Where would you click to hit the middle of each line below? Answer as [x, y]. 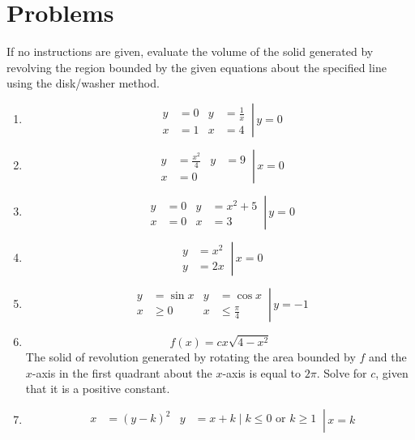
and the [388, 356]
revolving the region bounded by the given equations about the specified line [197, 67]
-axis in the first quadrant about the [122, 372]
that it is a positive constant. [98, 389]
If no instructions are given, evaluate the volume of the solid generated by [190, 51]
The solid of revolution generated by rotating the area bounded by [190, 356]
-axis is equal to [262, 372]
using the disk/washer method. [83, 83]
